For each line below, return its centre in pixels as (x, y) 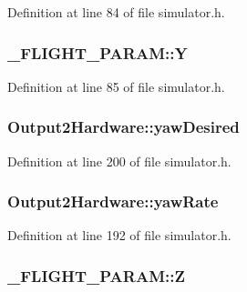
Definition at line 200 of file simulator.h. (119, 161)
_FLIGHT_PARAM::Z (96, 275)
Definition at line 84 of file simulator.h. (116, 12)
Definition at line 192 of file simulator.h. (119, 235)
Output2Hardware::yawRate (113, 201)
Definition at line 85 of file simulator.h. (116, 86)
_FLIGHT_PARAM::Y (98, 52)
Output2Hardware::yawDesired (123, 127)
